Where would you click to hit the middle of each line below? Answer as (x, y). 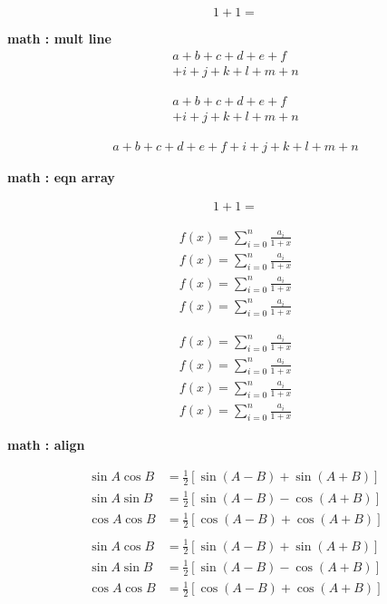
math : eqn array (61, 176)
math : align (46, 445)
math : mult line (59, 38)
